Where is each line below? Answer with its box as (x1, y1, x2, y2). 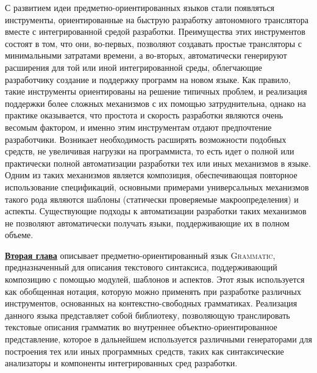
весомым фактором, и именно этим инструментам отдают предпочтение (5, 120, 272, 133)
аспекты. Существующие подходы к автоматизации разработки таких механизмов (5, 205, 307, 217)
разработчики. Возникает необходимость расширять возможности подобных (5, 132, 287, 145)
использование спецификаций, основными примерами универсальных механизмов (5, 180, 309, 193)
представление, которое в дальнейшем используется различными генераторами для (5, 333, 312, 346)
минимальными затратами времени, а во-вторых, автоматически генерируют (5, 49, 287, 62)
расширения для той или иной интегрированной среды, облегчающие (5, 60, 262, 73)
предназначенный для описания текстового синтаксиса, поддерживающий (5, 261, 277, 273)
